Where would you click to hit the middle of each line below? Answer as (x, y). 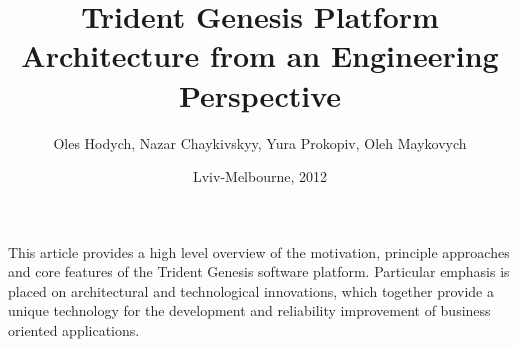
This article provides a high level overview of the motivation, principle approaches (259, 251)
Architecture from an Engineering (260, 55)
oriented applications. (74, 330)
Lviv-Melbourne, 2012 (260, 176)
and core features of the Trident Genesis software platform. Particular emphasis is (259, 271)
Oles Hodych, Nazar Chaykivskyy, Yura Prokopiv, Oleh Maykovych (260, 142)
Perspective (259, 94)
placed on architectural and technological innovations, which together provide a (251, 290)
